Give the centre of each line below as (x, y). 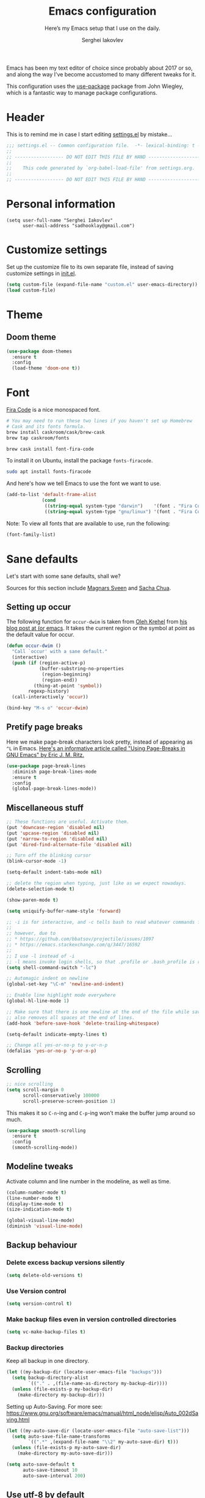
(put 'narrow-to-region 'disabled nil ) (57, 839)
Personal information (61, 204)
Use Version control (36, 1291)
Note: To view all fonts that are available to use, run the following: (88, 523)
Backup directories (35, 1347)
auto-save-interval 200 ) (54, 1476)
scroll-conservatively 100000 (61, 1095)
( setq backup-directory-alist (50, 1378)
